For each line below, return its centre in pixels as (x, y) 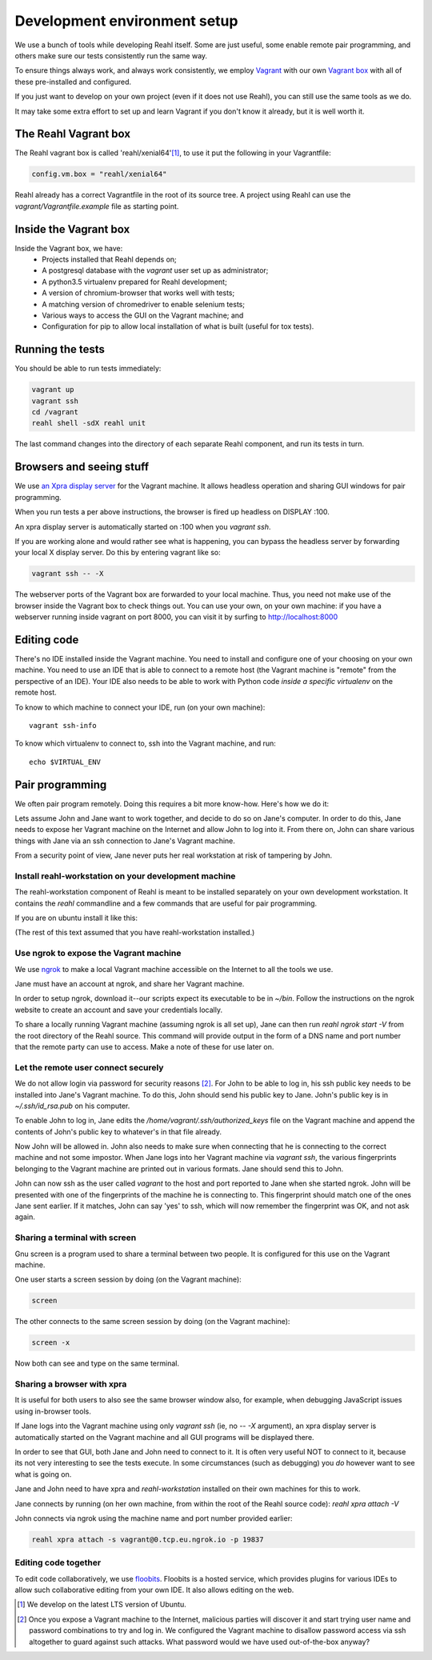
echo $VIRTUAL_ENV (65, 762)
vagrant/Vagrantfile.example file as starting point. (97, 206)
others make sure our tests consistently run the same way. (111, 55)
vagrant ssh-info (63, 725)
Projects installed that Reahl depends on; (110, 259)
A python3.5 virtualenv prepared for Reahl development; (134, 282)
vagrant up (53, 390)
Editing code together (58, 1562)
